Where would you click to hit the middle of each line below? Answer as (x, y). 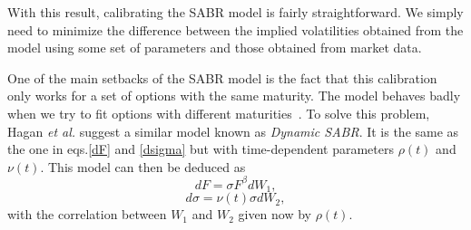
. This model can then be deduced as (143, 166)
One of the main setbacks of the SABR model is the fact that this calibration (222, 77)
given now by (275, 214)
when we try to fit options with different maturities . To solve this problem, (219, 113)
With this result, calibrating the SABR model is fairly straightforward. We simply (235, 12)
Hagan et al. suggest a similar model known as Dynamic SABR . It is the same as (233, 131)
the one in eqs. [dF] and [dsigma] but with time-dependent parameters (201, 149)
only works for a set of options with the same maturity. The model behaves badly (234, 96)
